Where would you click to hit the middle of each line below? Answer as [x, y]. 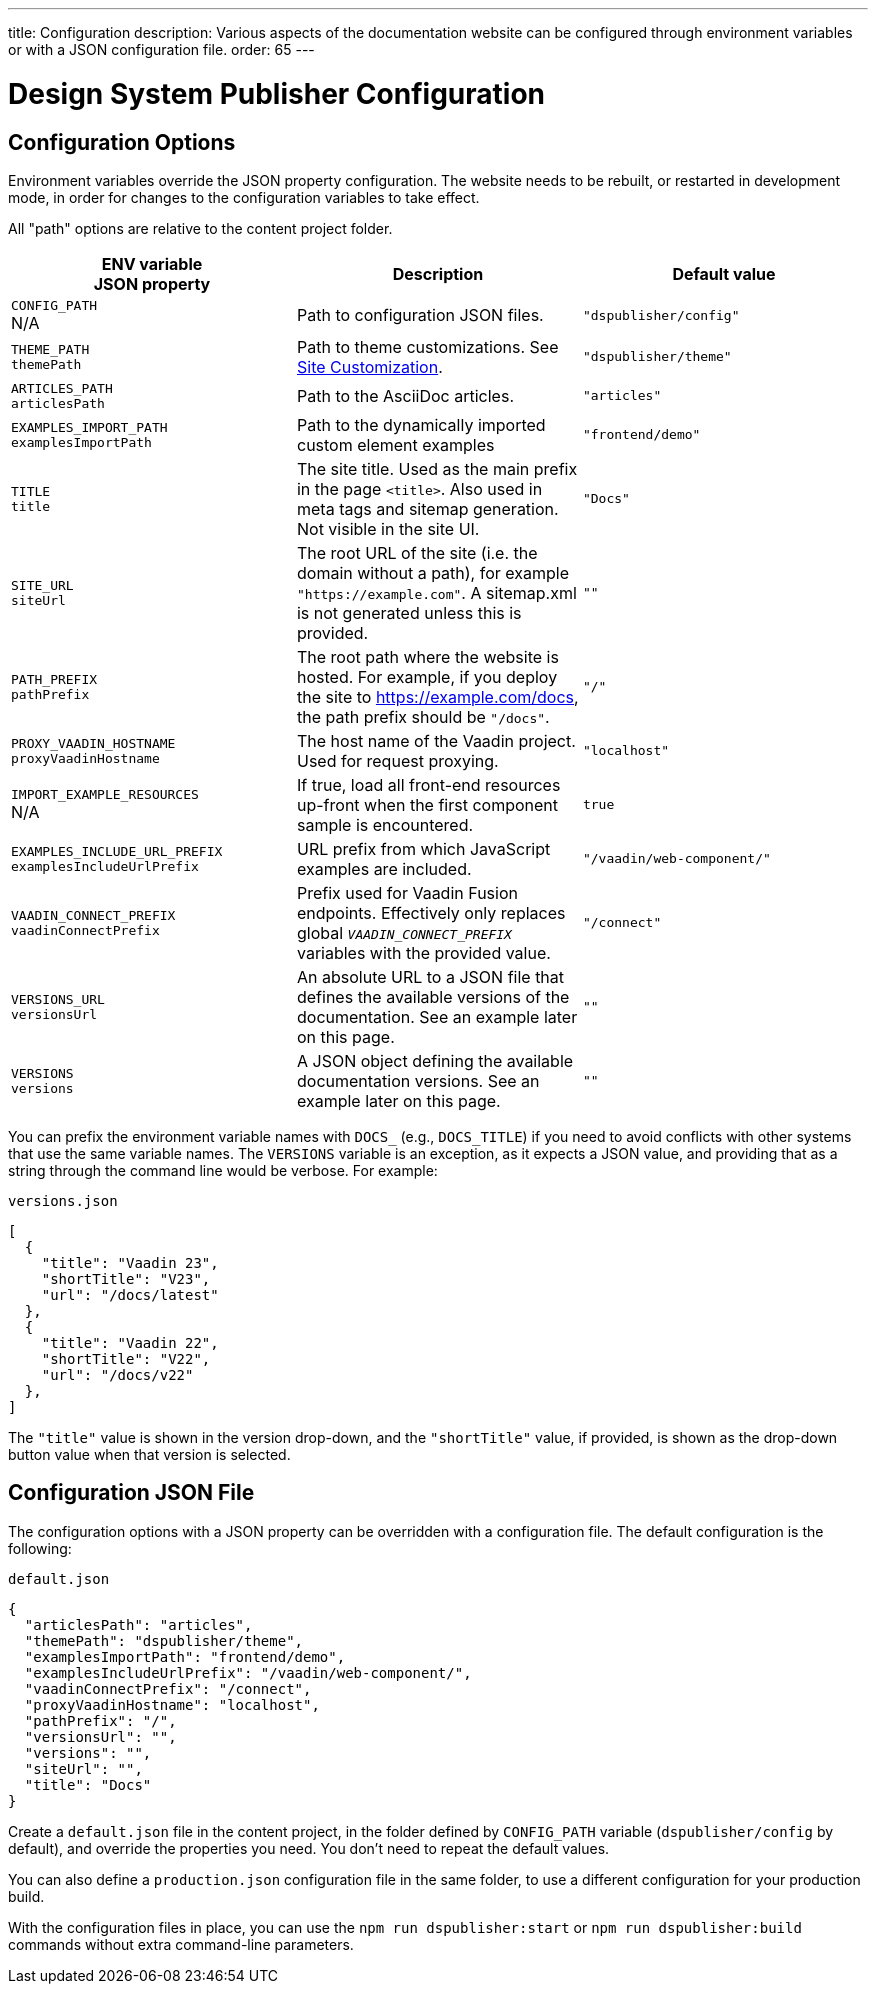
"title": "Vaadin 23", [130, 1262]
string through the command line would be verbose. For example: [223, 1170]
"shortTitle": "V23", [126, 1278]
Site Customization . [369, 366]
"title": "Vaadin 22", [130, 1342]
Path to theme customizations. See [427, 346]
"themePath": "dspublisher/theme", [164, 1640]
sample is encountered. [385, 824]
